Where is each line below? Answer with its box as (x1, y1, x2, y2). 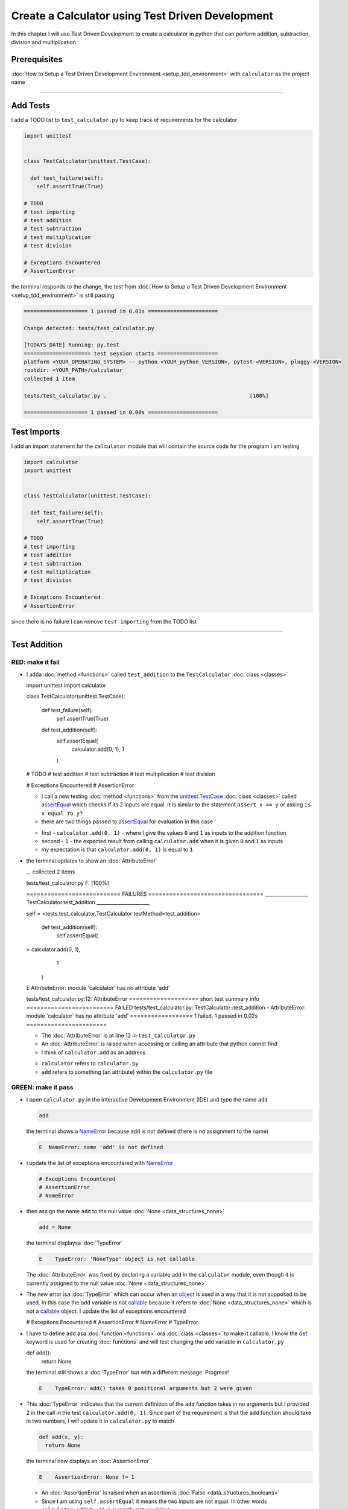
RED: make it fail (11, 658, 60, 666)
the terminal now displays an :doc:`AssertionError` (26, 1458, 151, 1465)
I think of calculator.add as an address (41, 1048, 146, 1056)
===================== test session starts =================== (24, 350, 218, 357)
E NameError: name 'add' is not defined (39, 1144, 163, 1150)
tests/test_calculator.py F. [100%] (26, 879, 110, 887)
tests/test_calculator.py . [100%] (24, 392, 269, 399)
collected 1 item (24, 375, 75, 382)
